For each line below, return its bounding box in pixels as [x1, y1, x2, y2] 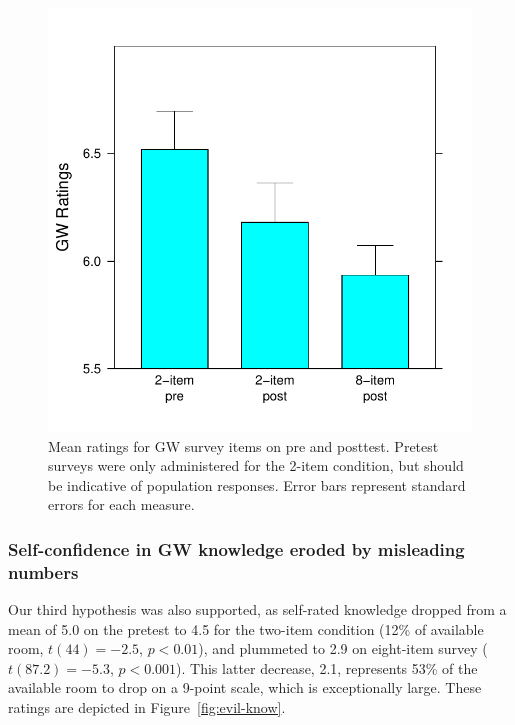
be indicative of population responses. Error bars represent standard [48, 474, 466, 495]
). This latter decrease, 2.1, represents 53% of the [176, 657, 478, 678]
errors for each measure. [48, 494, 195, 515]
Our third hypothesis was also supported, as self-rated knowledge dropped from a [8, 599, 507, 620]
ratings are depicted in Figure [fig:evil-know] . [8, 697, 286, 718]
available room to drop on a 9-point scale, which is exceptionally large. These [8, 677, 482, 698]
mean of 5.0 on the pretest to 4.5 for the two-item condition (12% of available [8, 618, 484, 639]
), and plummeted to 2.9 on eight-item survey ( [198, 638, 488, 659]
